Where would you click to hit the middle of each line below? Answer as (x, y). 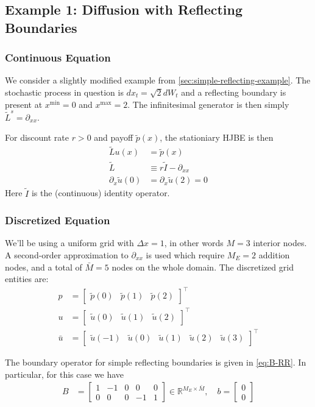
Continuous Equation (58, 58)
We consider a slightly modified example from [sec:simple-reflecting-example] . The (158, 80)
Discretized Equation (58, 220)
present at (24, 104)
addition (274, 254)
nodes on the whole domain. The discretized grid (203, 267)
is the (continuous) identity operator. (101, 193)
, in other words (194, 243)
